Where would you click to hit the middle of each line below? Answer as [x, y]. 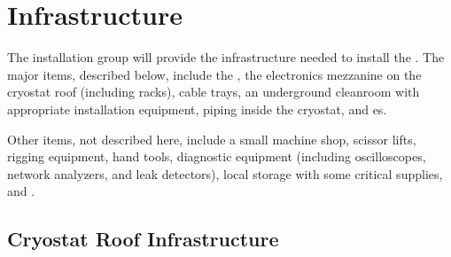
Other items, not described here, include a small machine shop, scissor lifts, [212, 139]
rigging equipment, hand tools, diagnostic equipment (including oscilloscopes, [217, 156]
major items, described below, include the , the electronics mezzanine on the [214, 74]
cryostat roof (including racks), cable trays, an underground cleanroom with [214, 92]
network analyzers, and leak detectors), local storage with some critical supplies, [225, 173]
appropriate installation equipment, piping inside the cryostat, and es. [197, 109]
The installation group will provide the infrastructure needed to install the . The [226, 57]
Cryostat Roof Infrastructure [143, 239]
